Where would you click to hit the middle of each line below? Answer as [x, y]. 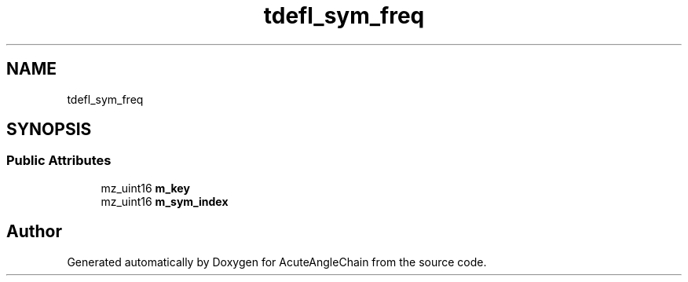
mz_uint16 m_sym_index [165, 201]
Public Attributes [59, 161]
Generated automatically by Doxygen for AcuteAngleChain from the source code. [277, 262]
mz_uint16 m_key [145, 188]
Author [34, 232]
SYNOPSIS [49, 130]
